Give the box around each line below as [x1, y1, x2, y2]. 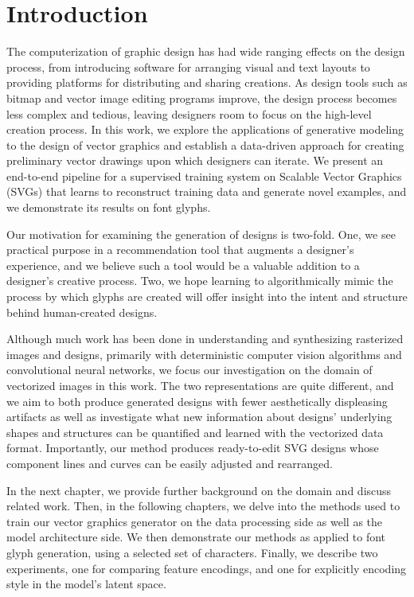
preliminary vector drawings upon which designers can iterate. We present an [6, 152, 384, 169]
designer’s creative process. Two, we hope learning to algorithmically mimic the [6, 272, 393, 289]
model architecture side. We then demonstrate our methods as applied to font [6, 529, 386, 545]
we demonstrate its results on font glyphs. [6, 199, 211, 216]
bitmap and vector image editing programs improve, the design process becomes [6, 89, 397, 106]
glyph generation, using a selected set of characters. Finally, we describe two [6, 544, 378, 560]
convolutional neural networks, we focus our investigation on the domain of [6, 361, 373, 378]
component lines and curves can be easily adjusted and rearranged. [6, 455, 333, 471]
